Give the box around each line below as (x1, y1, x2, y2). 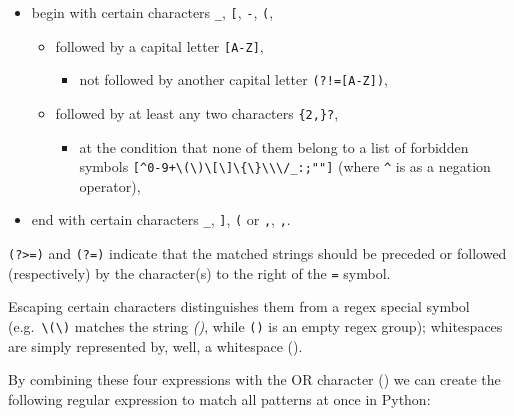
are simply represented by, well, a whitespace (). (8, 335, 303, 356)
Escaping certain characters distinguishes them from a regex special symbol (8, 296, 470, 317)
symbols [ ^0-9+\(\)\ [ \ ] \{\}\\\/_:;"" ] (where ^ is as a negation (79, 156, 491, 177)
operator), (79, 175, 141, 196)
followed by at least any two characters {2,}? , (55, 102, 339, 123)
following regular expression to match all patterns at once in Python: (8, 388, 431, 409)
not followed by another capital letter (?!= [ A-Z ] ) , (79, 69, 388, 90)
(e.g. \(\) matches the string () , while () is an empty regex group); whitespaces (8, 316, 503, 337)
